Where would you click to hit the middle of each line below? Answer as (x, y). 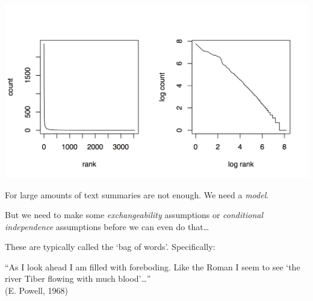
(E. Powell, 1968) (36, 290)
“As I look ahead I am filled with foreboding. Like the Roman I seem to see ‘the (153, 266)
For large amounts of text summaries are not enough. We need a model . (137, 194)
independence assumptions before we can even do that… (107, 226)
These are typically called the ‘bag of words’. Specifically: (110, 247)
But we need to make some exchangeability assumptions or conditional (134, 215)
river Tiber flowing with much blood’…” (78, 278)
